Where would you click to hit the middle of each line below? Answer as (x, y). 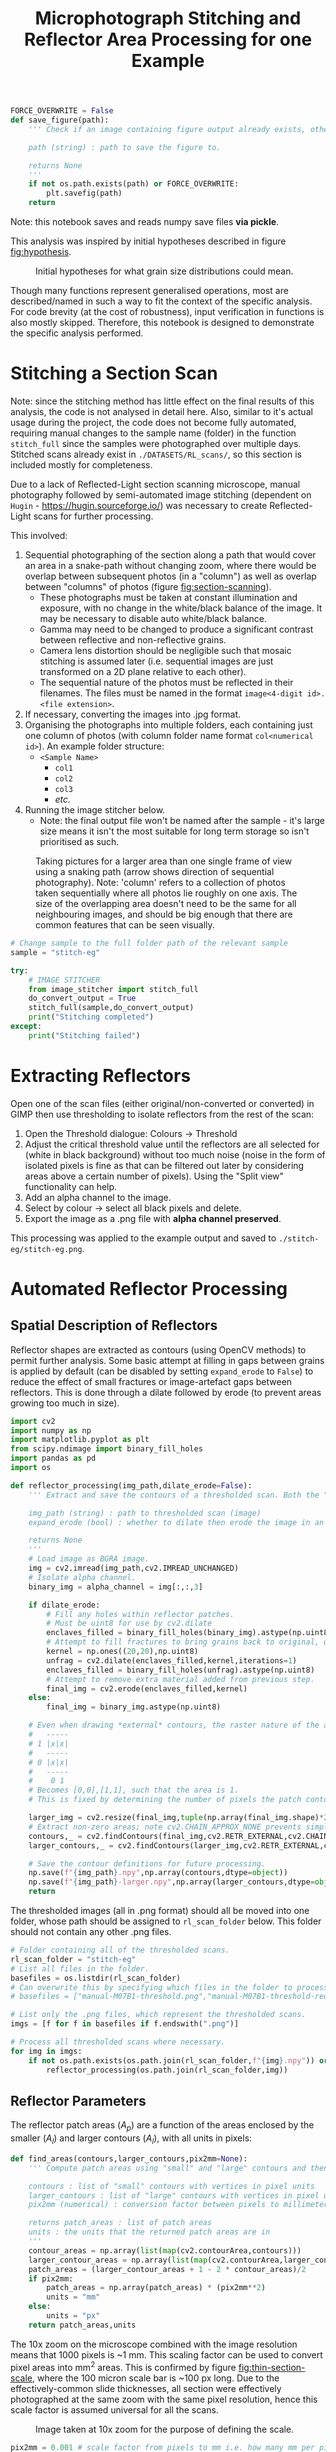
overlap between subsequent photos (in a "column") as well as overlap (170, 576)
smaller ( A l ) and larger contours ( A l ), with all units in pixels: (131, 2139)
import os (31, 1468)
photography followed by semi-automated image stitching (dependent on (161, 495)
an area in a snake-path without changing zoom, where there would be (170, 565)
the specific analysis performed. (77, 333)
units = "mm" (73, 2297)
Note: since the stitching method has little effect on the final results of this (162, 401)
